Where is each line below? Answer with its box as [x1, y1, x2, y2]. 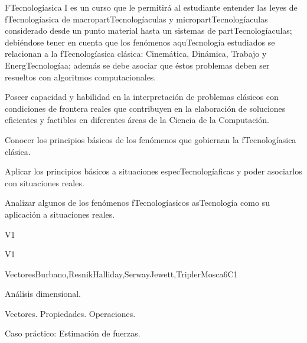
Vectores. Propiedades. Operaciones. [5, 307, 136, 319]
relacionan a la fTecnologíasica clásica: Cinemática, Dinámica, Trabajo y [5, 47, 267, 60]
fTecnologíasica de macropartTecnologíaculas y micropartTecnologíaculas [5, 12, 268, 25]
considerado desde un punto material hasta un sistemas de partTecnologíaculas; [5, 24, 292, 37]
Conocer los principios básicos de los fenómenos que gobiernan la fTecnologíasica [5, 133, 296, 145]
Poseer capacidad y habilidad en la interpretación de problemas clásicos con [5, 90, 279, 103]
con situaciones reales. [5, 176, 84, 189]
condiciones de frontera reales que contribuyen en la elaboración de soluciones [5, 102, 286, 114]
